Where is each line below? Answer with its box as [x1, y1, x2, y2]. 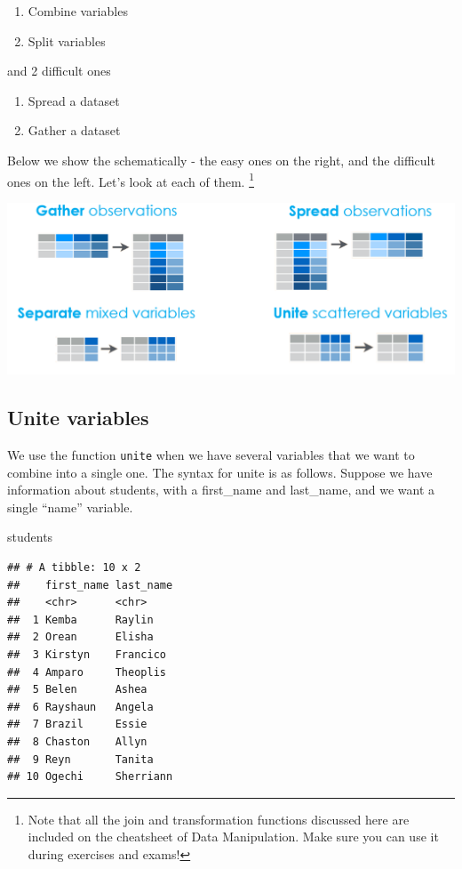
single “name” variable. [7, 497, 133, 516]
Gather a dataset [28, 121, 121, 140]
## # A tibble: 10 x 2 [7, 561, 141, 575]
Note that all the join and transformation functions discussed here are [28, 809, 410, 828]
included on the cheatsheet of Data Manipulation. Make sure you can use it [28, 827, 439, 846]
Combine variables [28, 2, 128, 20]
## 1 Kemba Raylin [7, 613, 154, 626]
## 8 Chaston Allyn [7, 736, 147, 748]
